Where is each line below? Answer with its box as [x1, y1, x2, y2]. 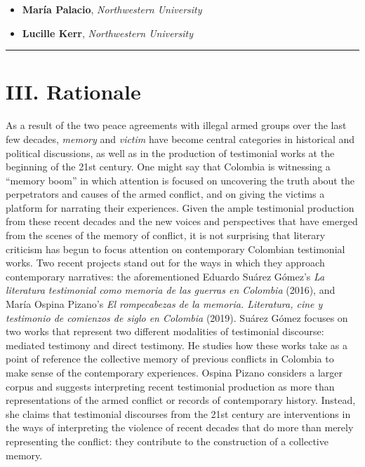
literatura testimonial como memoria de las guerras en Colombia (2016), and [6, 283, 336, 297]
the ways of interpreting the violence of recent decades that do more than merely [6, 420, 354, 435]
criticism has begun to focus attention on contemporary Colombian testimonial [6, 241, 345, 256]
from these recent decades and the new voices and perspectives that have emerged [6, 214, 358, 229]
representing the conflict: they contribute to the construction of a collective [6, 433, 328, 448]
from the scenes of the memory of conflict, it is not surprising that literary [6, 228, 326, 243]
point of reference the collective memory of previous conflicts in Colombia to [6, 351, 334, 366]
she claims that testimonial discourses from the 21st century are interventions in [6, 406, 351, 421]
